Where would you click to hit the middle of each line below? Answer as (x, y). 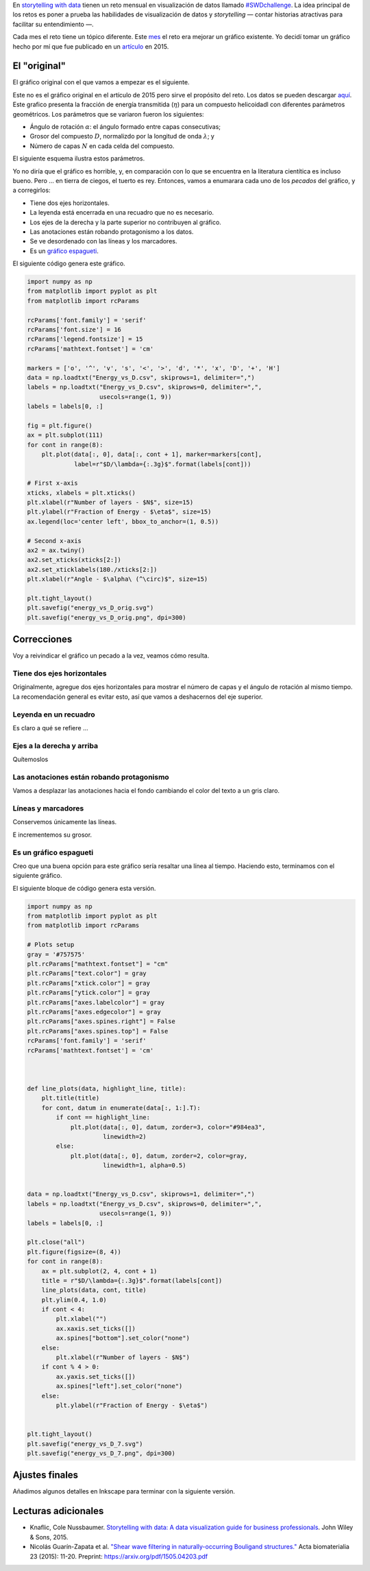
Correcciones (42, 639)
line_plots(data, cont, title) (94, 1290)
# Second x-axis (54, 541)
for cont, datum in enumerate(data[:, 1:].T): (121, 1108)
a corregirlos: (32, 190)
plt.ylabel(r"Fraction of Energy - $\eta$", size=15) (119, 512)
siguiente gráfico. (37, 876)
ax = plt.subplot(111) (65, 435)
